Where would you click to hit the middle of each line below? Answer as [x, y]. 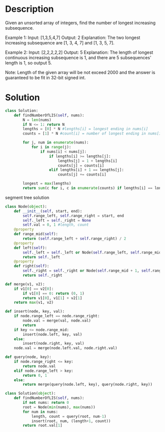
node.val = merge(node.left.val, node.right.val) [66, 348]
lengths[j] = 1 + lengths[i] [88, 161]
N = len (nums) [37, 120]
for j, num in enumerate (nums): [56, 143]
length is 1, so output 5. [28, 63]
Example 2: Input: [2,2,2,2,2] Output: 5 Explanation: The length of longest [79, 52]
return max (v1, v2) [34, 303]
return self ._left [41, 257]
